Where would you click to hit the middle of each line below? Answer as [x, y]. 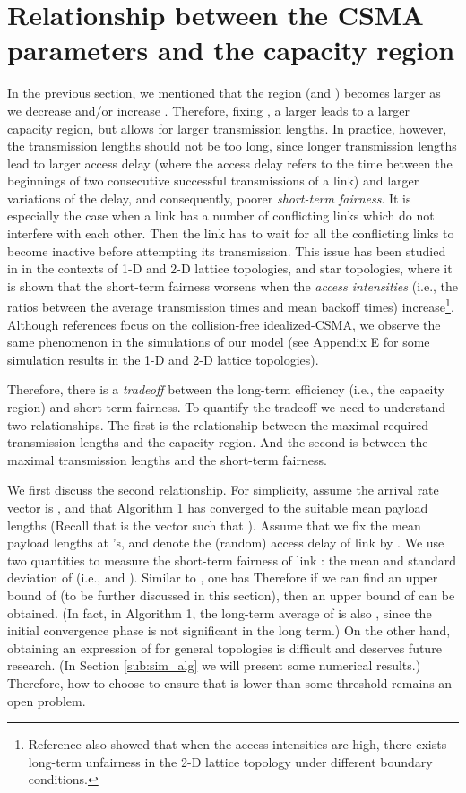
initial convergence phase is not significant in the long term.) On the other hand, [229, 630]
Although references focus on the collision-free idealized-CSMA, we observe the [224, 324]
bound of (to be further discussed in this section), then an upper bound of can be [231, 595]
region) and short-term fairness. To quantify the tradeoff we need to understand [227, 407]
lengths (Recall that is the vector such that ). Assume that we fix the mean [214, 525]
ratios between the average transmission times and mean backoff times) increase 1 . [231, 306]
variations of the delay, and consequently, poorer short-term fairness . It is [209, 198]
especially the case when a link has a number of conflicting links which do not [221, 215]
